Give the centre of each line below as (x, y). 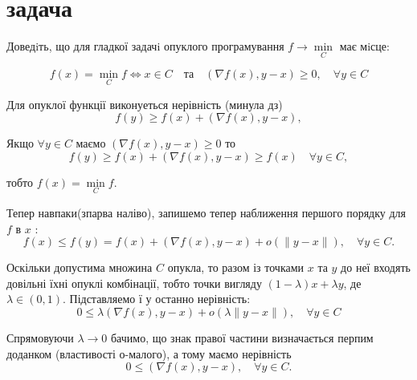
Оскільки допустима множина (80, 267)
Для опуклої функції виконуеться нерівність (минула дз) (145, 104)
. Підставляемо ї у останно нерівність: (156, 299)
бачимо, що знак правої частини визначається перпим (242, 337)
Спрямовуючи (40, 337)
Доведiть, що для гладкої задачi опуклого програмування (145, 46)
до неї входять (376, 267)
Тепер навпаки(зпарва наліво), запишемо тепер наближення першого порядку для (206, 212)
